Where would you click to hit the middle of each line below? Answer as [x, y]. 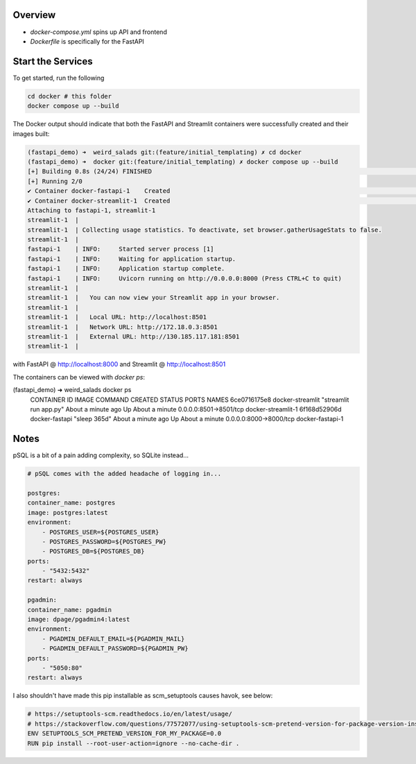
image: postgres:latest [68, 512]
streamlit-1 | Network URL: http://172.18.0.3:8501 [122, 327]
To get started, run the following [59, 78]
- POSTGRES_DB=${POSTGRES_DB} [93, 551]
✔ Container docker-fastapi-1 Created [99, 191]
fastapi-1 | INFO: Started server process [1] [121, 249]
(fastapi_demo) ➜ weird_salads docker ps [72, 390]
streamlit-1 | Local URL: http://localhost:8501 [117, 317]
